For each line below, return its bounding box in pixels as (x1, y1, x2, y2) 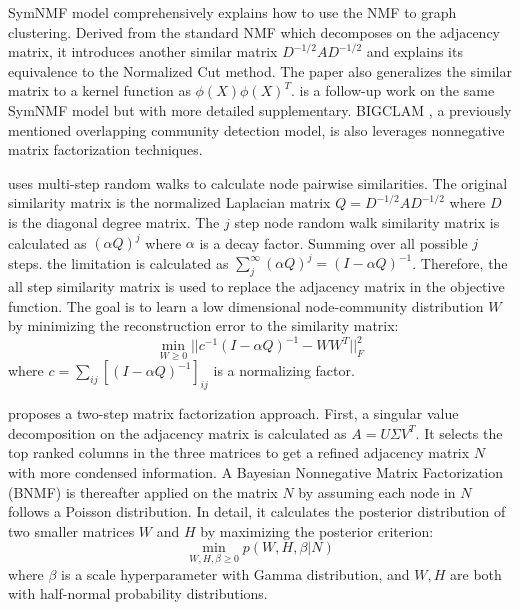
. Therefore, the (412, 252, 508, 273)
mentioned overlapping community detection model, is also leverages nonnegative (8, 119, 505, 140)
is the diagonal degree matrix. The (8, 211, 220, 232)
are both (450, 563, 502, 584)
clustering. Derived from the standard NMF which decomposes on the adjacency (8, 21, 501, 42)
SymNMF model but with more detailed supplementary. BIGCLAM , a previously (8, 99, 512, 120)
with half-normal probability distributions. (8, 583, 268, 604)
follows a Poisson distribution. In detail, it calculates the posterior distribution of (8, 501, 506, 522)
